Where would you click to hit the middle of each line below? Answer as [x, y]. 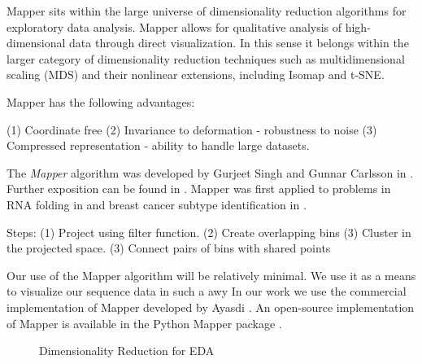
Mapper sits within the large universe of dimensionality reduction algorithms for [207, 11]
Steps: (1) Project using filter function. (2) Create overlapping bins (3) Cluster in [209, 232]
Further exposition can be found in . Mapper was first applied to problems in [199, 189]
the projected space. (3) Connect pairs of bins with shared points [169, 248]
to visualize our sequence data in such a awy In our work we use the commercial [207, 291]
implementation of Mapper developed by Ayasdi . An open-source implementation [211, 307]
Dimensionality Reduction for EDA [127, 351]
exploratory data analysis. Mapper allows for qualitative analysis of [174, 26]
